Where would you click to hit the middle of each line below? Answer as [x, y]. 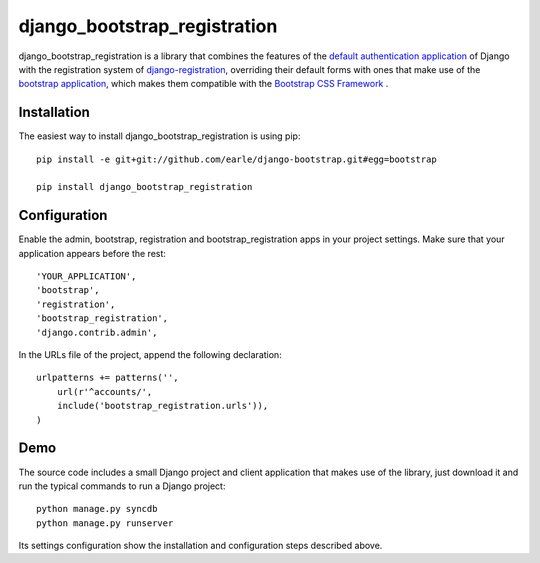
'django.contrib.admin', [97, 332]
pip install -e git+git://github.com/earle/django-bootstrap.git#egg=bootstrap [236, 159]
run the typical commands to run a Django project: [122, 486]
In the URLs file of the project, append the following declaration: [150, 355]
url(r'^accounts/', [104, 391]
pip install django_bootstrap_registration [144, 187]
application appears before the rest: [92, 253]
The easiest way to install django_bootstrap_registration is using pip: [159, 136]
